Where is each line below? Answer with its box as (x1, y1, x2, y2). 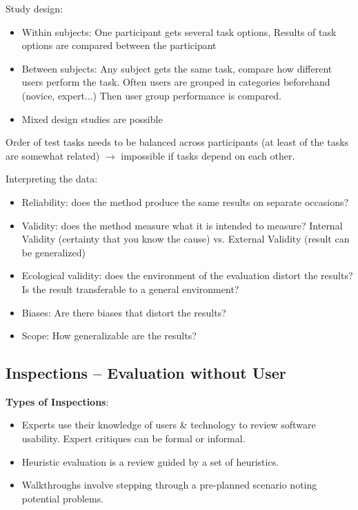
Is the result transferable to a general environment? (21, 281, 239, 296)
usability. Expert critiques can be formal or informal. (21, 431, 246, 446)
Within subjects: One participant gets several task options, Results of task (21, 24, 337, 39)
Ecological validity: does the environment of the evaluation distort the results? (21, 268, 353, 283)
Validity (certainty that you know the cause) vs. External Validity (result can (21, 232, 350, 246)
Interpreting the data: (6, 171, 98, 186)
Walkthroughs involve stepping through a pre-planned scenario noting (21, 478, 317, 492)
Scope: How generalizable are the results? (21, 328, 197, 343)
